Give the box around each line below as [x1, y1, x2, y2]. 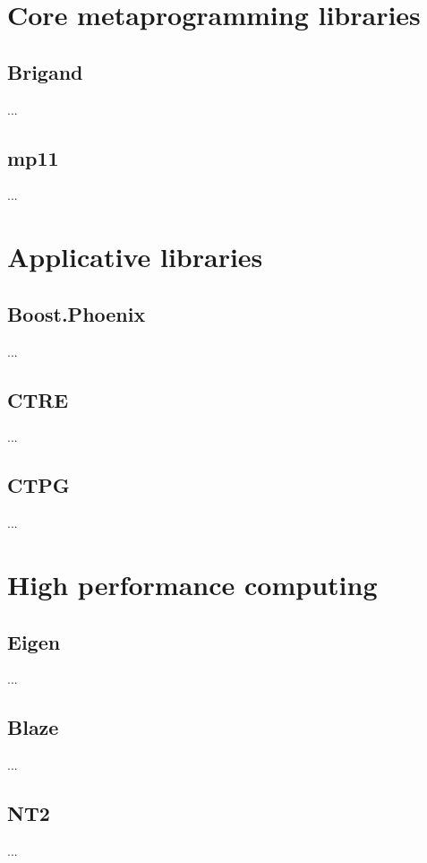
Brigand [7, 57, 83, 85]
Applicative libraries [7, 238, 263, 275]
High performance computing [7, 565, 378, 602]
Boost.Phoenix [7, 299, 146, 327]
